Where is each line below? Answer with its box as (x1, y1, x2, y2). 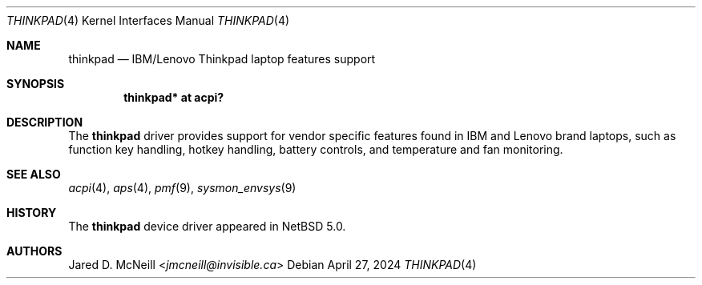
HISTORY (6, 206, 57, 219)
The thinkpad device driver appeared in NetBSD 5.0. (68, 219, 346, 233)
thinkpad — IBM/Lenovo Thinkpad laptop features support (68, 52, 376, 66)
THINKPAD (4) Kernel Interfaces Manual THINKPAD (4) (6, 14, 290, 27)
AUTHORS (6, 244, 63, 258)
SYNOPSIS (6, 77, 65, 90)
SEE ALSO (6, 167, 61, 181)
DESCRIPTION (6, 115, 83, 129)
